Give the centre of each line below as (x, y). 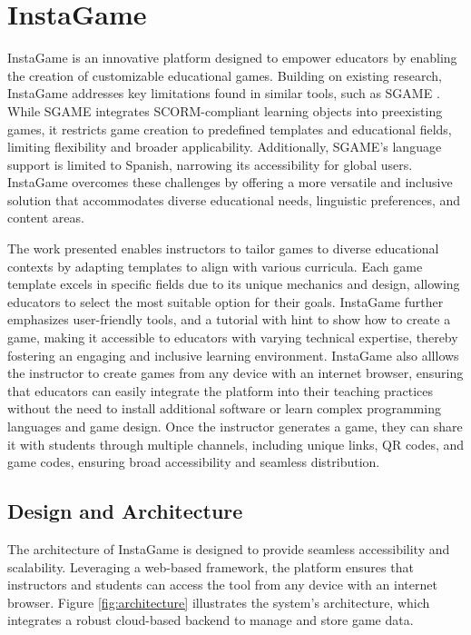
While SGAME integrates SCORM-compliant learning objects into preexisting (225, 110)
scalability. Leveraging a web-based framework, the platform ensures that (211, 566)
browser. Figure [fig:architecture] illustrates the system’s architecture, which (219, 602)
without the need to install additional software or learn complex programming (224, 408)
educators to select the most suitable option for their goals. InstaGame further (226, 301)
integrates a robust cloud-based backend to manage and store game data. (211, 620)
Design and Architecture (125, 511)
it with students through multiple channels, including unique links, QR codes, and (236, 444)
